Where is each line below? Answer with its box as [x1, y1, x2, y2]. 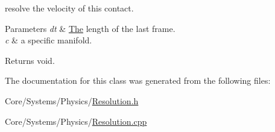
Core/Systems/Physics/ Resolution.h [5, 94, 139, 107]
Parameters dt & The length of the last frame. [5, 22, 175, 34]
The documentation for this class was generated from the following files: [5, 74, 271, 87]
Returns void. [5, 54, 55, 66]
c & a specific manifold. [5, 34, 92, 46]
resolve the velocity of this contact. [5, 2, 134, 14]
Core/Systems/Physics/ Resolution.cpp [5, 115, 147, 127]
